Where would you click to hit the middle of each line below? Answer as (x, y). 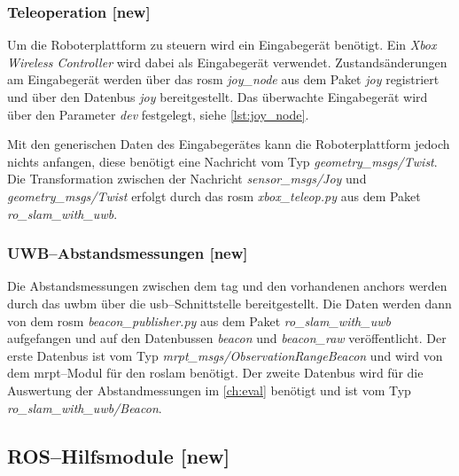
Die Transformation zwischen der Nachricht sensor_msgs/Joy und (187, 179)
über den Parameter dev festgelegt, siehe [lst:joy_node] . (158, 114)
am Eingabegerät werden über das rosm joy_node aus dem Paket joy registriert (223, 79)
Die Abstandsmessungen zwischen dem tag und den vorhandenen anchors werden (227, 286)
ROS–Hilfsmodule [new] (119, 455)
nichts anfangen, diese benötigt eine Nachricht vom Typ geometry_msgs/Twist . (222, 161)
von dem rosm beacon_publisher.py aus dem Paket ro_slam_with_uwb (199, 320)
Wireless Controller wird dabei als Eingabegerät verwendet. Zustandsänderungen (227, 62)
